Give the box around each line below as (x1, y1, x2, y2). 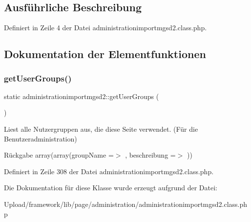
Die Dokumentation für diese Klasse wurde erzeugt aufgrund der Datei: (4, 182, 217, 193)
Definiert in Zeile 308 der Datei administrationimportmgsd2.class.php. (4, 166, 214, 176)
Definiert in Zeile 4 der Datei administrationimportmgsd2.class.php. (4, 22, 207, 33)
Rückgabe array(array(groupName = (4, 150, 114, 160)
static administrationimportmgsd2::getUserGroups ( (4, 91, 159, 101)
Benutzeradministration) (4, 133, 77, 143)
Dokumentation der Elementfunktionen (4, 46, 206, 61)
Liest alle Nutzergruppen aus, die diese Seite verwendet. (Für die (4, 123, 198, 134)
